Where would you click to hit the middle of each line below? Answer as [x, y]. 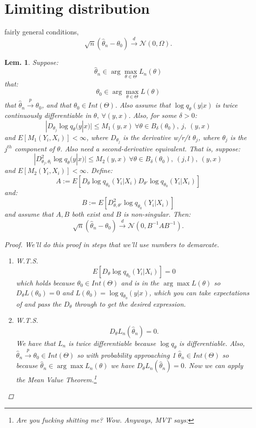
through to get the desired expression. [130, 303]
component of [34, 148]
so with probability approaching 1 [126, 355]
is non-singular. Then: [157, 214]
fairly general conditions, [42, 32]
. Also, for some [153, 115]
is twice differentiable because [112, 343]
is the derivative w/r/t [156, 137]
